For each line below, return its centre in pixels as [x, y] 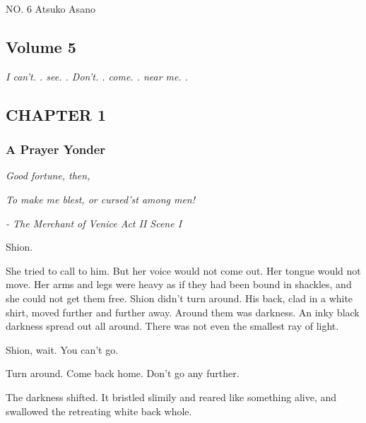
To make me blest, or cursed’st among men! [101, 199]
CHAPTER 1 [56, 114]
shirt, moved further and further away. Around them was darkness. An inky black [183, 312]
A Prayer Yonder [56, 149]
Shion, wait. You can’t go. [62, 349]
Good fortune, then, [48, 175]
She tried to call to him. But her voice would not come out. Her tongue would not [183, 270]
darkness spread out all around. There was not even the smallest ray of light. [172, 326]
